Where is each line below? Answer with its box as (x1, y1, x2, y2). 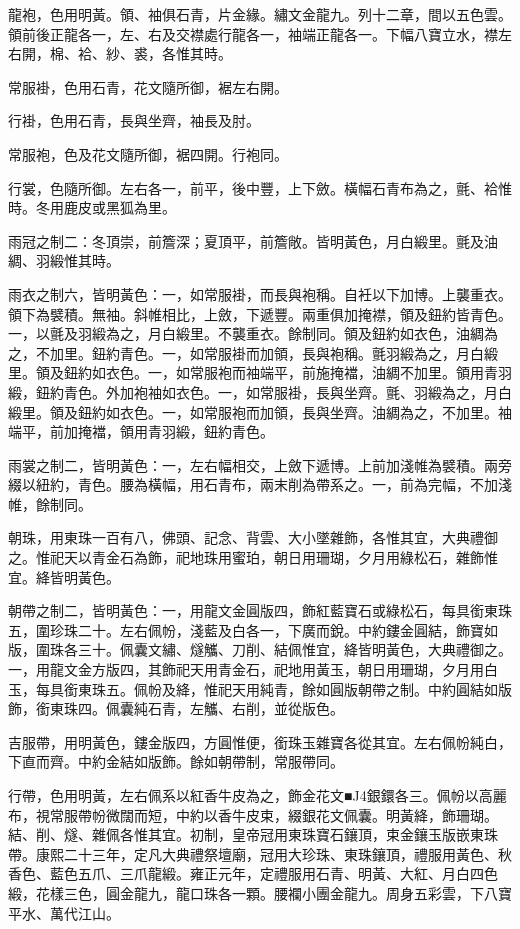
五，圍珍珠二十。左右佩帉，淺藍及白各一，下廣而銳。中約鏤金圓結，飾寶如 (8, 619, 498, 640)
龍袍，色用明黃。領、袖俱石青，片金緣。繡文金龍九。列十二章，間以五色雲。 (8, 4, 512, 24)
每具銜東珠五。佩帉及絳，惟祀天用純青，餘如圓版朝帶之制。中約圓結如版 (35, 678, 512, 699)
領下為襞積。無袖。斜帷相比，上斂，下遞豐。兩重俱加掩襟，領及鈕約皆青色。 (8, 303, 512, 324)
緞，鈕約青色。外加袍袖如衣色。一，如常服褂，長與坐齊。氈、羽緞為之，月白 (8, 381, 512, 402)
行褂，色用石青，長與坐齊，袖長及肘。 (8, 110, 260, 131)
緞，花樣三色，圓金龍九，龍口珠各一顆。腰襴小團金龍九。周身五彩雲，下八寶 (8, 882, 512, 903)
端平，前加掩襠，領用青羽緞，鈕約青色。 (8, 421, 274, 442)
